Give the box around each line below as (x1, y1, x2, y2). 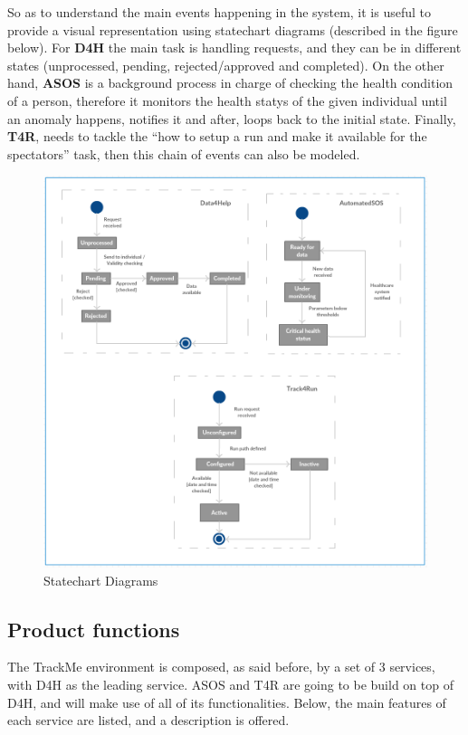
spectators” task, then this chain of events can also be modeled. (7, 144, 360, 163)
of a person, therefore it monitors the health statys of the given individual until (7, 91, 447, 110)
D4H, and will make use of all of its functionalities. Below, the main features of (7, 692, 446, 711)
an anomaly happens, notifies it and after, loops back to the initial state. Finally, (7, 109, 456, 128)
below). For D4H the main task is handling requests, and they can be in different (7, 38, 462, 57)
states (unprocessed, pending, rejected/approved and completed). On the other (7, 55, 444, 74)
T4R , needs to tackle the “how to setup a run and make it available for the (7, 127, 427, 146)
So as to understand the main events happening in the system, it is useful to (7, 3, 432, 21)
